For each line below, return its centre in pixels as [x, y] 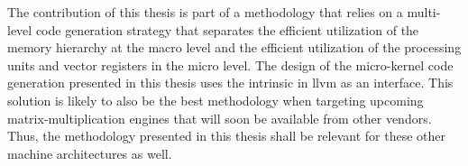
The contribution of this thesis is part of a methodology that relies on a [205, 12]
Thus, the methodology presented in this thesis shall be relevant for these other [227, 136]
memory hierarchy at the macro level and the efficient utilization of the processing [234, 47]
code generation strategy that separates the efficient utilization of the [227, 29]
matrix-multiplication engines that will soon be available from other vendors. [220, 118]
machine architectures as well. [90, 153]
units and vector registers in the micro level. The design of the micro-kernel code [230, 65]
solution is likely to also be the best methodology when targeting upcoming [216, 100]
